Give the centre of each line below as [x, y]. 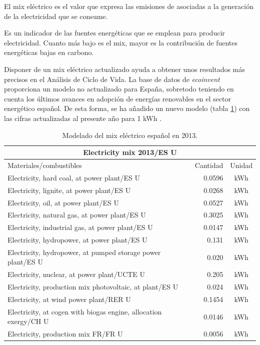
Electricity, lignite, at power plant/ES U [69, 190]
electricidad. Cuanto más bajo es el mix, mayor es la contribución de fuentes [121, 42]
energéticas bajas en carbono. [49, 52]
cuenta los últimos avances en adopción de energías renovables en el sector [117, 98]
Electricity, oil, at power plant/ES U [63, 202]
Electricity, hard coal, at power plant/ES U [74, 177]
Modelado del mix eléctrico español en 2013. [130, 135]
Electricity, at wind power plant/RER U [69, 299]
